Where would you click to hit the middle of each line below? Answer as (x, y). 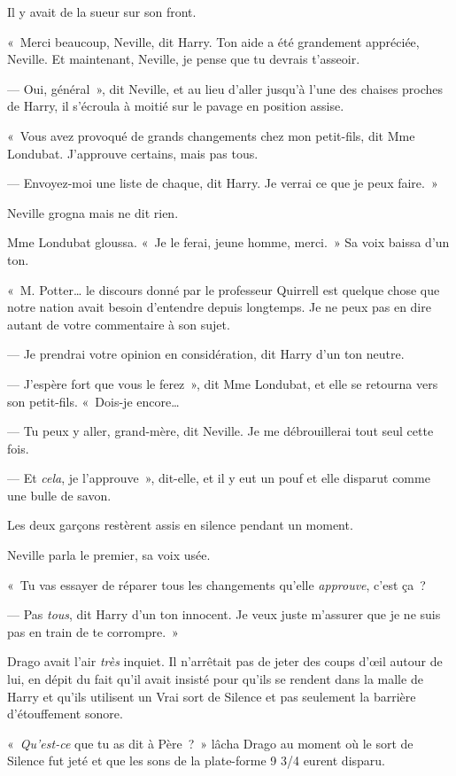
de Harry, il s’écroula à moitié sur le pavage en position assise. (176, 106)
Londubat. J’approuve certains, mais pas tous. (133, 153)
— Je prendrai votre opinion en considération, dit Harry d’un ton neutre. (206, 354)
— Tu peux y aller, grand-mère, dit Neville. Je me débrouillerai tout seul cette (220, 431)
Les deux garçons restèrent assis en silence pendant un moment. (180, 525)
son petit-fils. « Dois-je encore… (93, 401)
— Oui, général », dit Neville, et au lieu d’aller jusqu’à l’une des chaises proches (225, 88)
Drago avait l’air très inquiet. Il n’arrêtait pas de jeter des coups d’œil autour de (225, 661)
